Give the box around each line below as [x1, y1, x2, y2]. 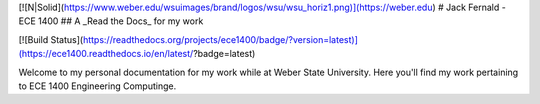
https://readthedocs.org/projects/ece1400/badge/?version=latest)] [82, 33, 359, 45]
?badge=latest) [193, 48, 256, 60]
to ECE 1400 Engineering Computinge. [18, 80, 177, 92]
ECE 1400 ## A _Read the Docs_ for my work [18, 15, 204, 27]
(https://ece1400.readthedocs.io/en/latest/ [18, 48, 194, 60]
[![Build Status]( [18, 33, 84, 45]
